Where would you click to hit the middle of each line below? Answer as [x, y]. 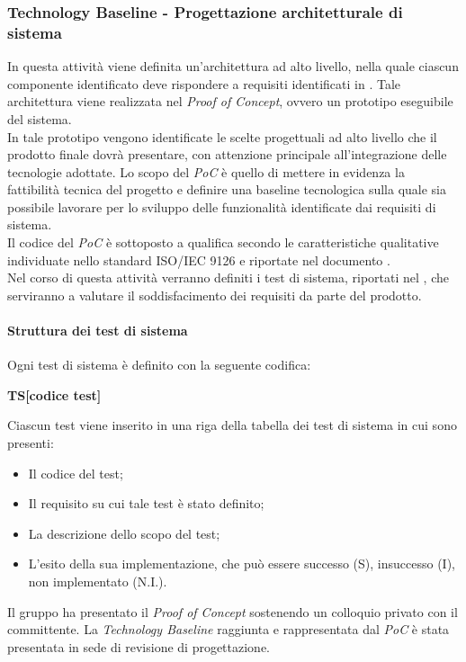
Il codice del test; [76, 473]
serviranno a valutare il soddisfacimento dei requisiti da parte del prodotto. [215, 295]
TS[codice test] [54, 394]
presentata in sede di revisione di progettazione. [139, 646]
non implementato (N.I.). [98, 581]
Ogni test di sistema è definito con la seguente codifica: [159, 365]
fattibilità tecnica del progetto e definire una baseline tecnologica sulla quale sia [227, 189]
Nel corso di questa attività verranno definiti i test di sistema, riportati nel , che [228, 277]
